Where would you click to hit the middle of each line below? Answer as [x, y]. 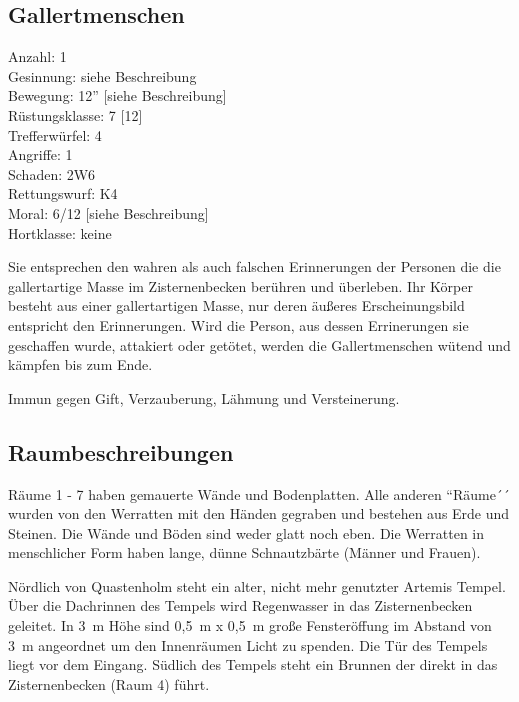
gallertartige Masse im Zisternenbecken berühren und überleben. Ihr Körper [240, 285]
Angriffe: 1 [40, 154]
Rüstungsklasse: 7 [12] [75, 114]
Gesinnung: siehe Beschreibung [102, 75]
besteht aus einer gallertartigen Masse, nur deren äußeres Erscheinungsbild [236, 305]
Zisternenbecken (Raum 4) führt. [109, 683]
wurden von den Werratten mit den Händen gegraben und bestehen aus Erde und [259, 513]
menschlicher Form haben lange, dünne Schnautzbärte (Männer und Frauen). [244, 552]
